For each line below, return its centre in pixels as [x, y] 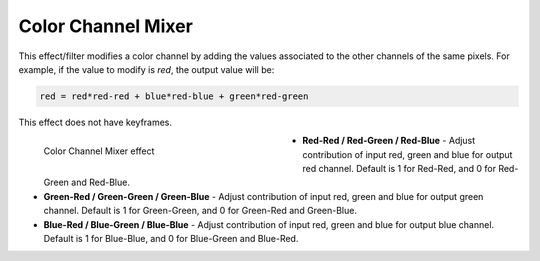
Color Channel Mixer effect [99, 151]
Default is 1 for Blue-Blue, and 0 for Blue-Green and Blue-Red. [171, 239]
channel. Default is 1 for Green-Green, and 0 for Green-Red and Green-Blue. [200, 211]
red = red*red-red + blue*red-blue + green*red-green [174, 96]
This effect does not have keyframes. [95, 122]
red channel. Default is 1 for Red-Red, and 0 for [399, 169]
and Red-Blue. [100, 182]
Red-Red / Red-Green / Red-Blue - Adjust [389, 141]
